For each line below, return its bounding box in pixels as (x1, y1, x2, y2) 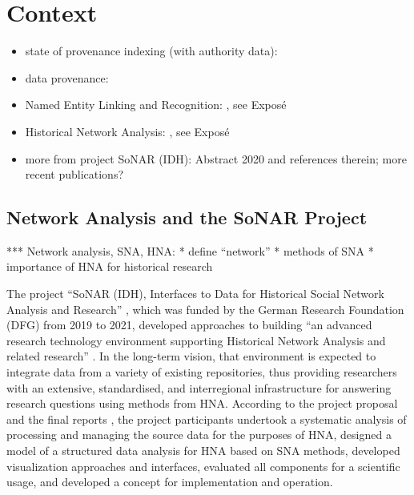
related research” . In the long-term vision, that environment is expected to (6, 348, 376, 364)
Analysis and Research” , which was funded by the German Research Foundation (6, 300, 404, 317)
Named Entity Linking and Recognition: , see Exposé (25, 96, 287, 113)
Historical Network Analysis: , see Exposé (25, 123, 230, 139)
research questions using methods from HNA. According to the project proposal (6, 395, 398, 412)
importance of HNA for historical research (6, 258, 213, 275)
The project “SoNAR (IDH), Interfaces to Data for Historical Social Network (6, 285, 384, 302)
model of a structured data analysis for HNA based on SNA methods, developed (6, 442, 400, 459)
